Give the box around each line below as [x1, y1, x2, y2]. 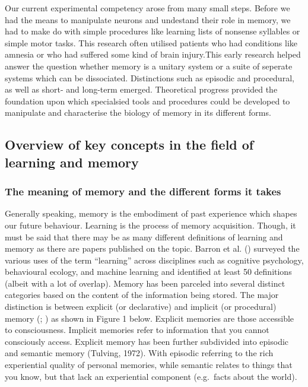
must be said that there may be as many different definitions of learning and [5, 230, 283, 243]
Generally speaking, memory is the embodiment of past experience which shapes [5, 207, 297, 220]
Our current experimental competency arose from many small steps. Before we [5, 2, 290, 14]
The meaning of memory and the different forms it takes [5, 184, 281, 199]
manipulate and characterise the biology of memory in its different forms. [5, 106, 271, 119]
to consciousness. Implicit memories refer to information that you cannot [5, 323, 269, 336]
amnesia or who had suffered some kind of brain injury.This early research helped [5, 48, 301, 61]
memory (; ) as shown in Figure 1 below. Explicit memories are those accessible [5, 312, 294, 324]
